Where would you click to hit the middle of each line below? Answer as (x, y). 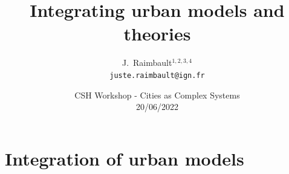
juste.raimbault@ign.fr (157, 75)
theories (157, 34)
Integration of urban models (125, 158)
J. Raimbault (147, 63)
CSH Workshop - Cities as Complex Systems (157, 95)
